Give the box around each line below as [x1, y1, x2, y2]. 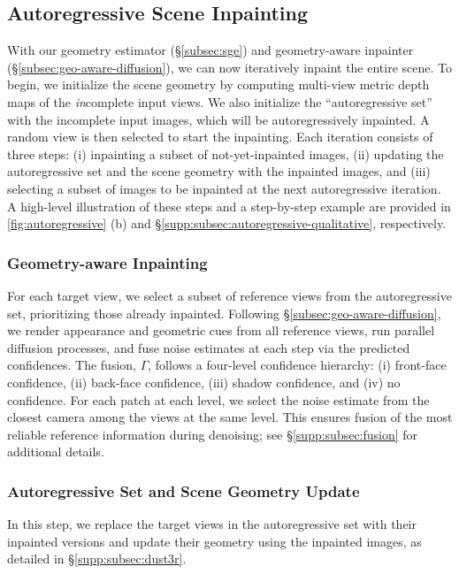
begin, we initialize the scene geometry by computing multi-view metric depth [7, 75, 430, 94]
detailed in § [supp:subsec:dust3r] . [7, 549, 187, 568]
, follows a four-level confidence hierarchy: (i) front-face [148, 356, 447, 374]
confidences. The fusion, [7, 356, 136, 374]
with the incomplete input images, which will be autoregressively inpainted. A [7, 110, 430, 128]
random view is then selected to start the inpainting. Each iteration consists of [7, 127, 433, 146]
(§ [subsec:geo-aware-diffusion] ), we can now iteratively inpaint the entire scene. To [7, 57, 453, 76]
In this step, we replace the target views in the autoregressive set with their [7, 515, 417, 533]
